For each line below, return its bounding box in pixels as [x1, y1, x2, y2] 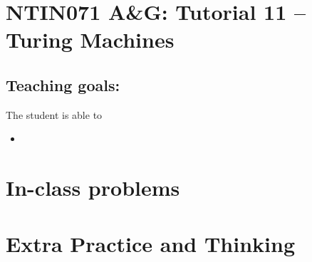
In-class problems [6, 173, 180, 202]
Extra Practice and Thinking [6, 229, 296, 258]
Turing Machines [6, 25, 175, 54]
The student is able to [6, 107, 103, 122]
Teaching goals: [6, 73, 120, 95]
